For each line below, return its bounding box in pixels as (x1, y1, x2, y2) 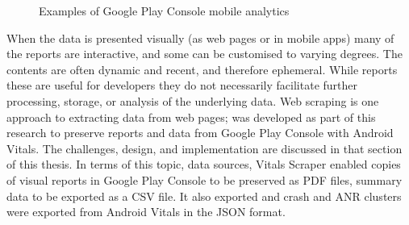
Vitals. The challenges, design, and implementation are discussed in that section (6, 140, 403, 156)
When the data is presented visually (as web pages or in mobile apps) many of (6, 29, 394, 46)
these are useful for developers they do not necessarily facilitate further (6, 77, 358, 94)
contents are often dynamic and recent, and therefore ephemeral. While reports (6, 60, 398, 77)
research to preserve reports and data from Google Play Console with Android (6, 124, 394, 141)
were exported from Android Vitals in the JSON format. (6, 203, 286, 220)
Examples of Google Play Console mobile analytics (39, 2, 290, 19)
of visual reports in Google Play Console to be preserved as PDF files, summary (6, 171, 403, 188)
